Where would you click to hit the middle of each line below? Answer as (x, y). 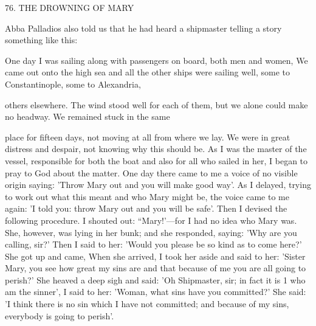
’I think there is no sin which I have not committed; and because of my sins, (147, 304)
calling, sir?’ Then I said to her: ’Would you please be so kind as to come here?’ (153, 244)
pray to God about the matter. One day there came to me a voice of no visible (151, 172)
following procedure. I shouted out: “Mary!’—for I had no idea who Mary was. (151, 220)
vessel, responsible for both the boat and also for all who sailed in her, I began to (156, 160)
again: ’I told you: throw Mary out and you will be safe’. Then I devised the (146, 208)
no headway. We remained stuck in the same (88, 116)
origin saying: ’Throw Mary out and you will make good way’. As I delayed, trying (158, 185)
